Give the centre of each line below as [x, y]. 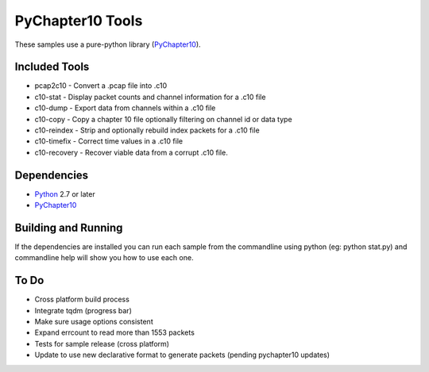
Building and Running [69, 227]
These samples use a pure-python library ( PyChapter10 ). [108, 44]
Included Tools [52, 67]
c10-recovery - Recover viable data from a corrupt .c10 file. [131, 152]
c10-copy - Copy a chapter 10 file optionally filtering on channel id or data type [164, 119]
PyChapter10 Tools [79, 21]
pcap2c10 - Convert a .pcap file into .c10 [100, 86]
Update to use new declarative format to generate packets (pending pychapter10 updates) [182, 355]
